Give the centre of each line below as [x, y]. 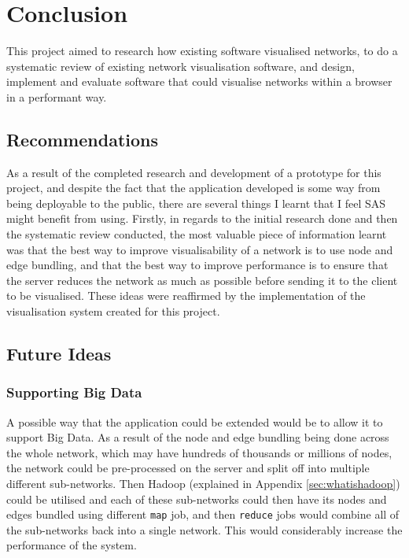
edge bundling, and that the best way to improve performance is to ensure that [197, 265]
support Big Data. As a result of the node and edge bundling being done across [198, 437]
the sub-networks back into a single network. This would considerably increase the [204, 529]
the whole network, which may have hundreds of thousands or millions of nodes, [199, 452]
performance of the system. [72, 545]
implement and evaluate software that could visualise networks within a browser [199, 81]
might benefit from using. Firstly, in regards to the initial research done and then [202, 218]
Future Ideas [59, 354]
